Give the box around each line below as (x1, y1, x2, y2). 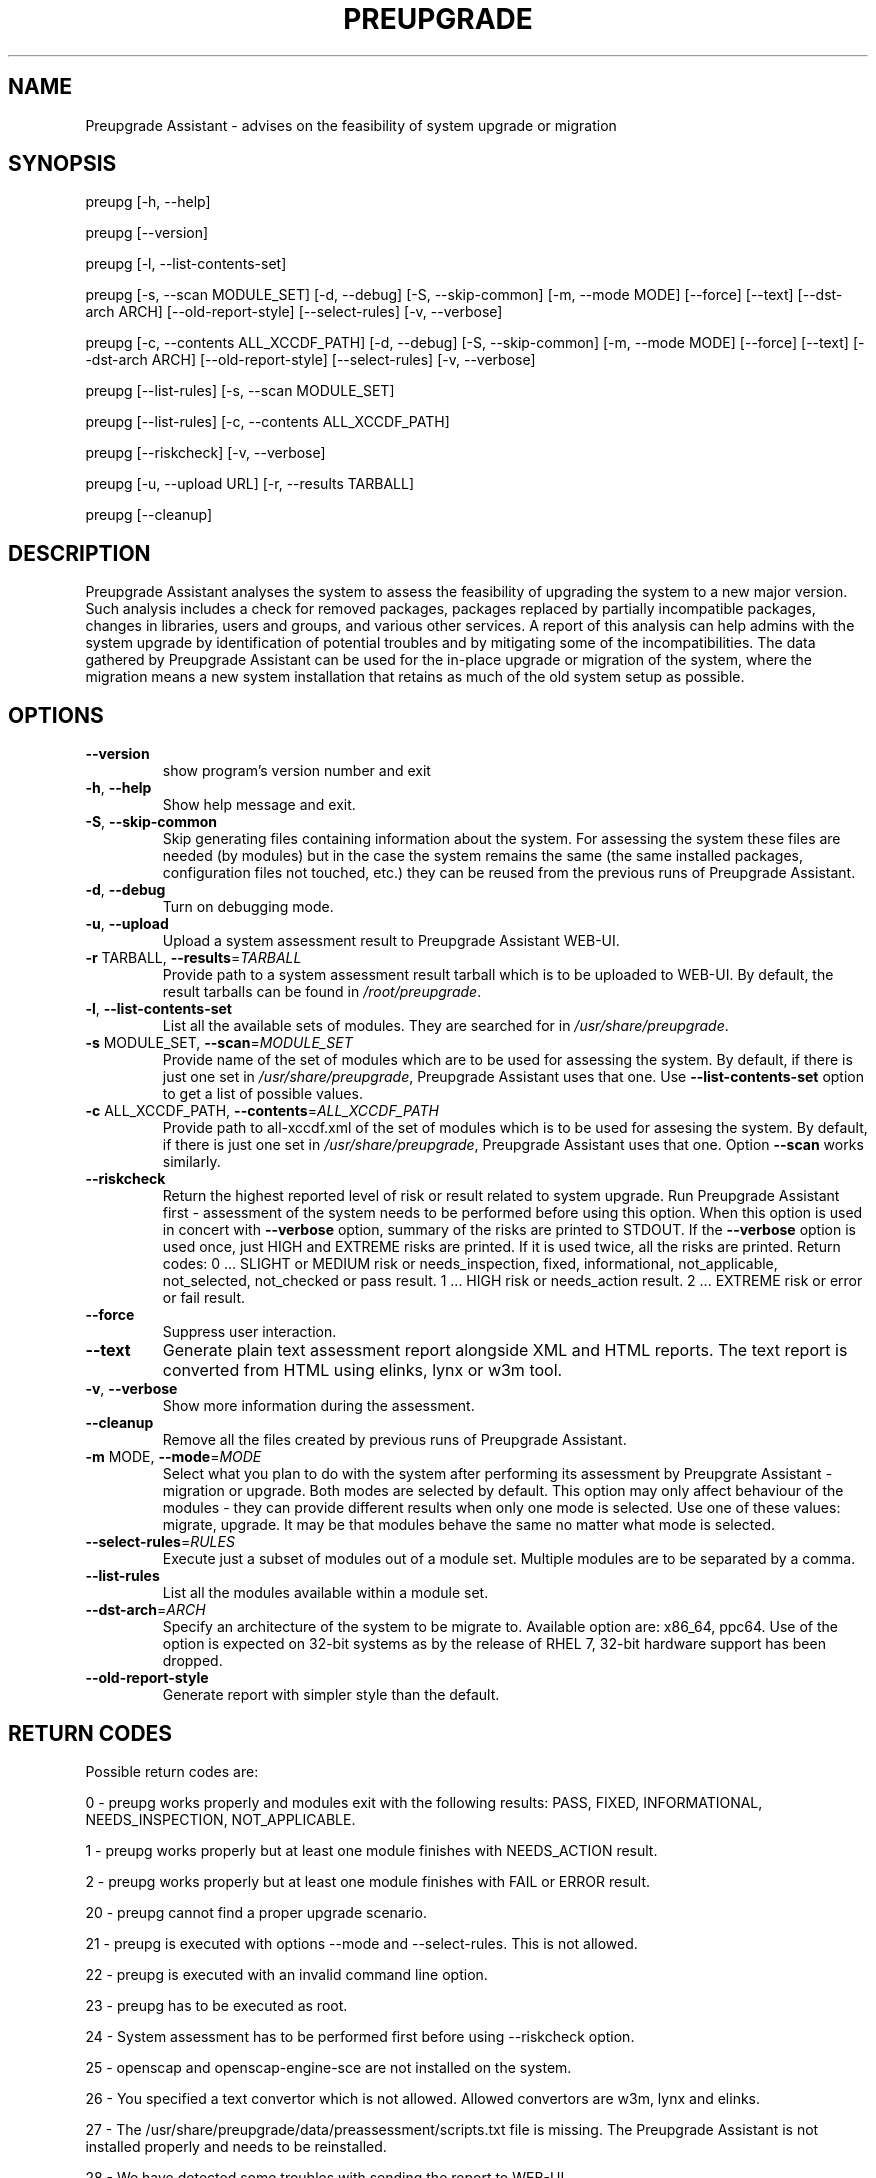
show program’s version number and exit (162, 762, 431, 780)
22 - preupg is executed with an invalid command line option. (85, 1965, 488, 1983)
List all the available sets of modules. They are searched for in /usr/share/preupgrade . (162, 1017, 729, 1035)
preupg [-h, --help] (85, 193, 211, 211)
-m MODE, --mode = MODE (85, 1448, 262, 1466)
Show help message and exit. (162, 796, 356, 814)
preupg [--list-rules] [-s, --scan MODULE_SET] (85, 382, 395, 400)
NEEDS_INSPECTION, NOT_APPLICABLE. (85, 1810, 356, 1828)
